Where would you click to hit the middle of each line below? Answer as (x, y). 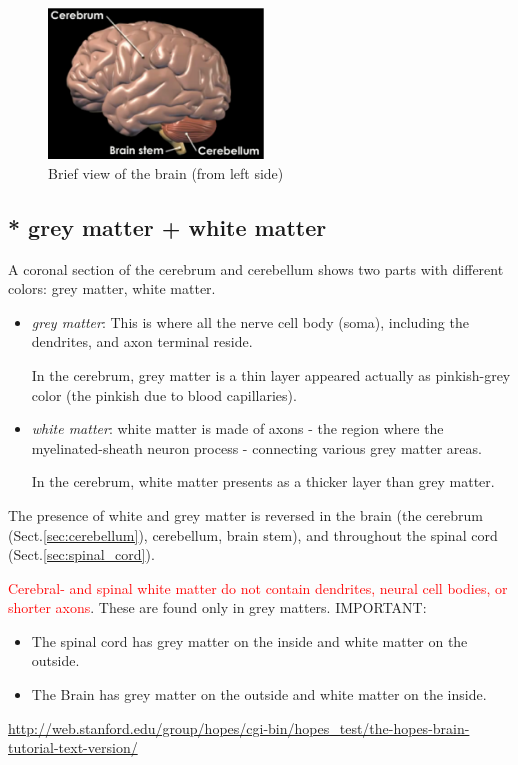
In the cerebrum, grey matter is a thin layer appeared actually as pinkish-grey (271, 374)
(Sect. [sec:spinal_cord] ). (81, 554)
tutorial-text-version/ (73, 747)
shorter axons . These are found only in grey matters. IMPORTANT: (217, 607)
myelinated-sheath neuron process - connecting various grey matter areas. (256, 447)
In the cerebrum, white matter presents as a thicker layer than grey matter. (263, 481)
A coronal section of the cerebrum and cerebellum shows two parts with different (256, 268)
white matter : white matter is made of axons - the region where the (237, 428)
